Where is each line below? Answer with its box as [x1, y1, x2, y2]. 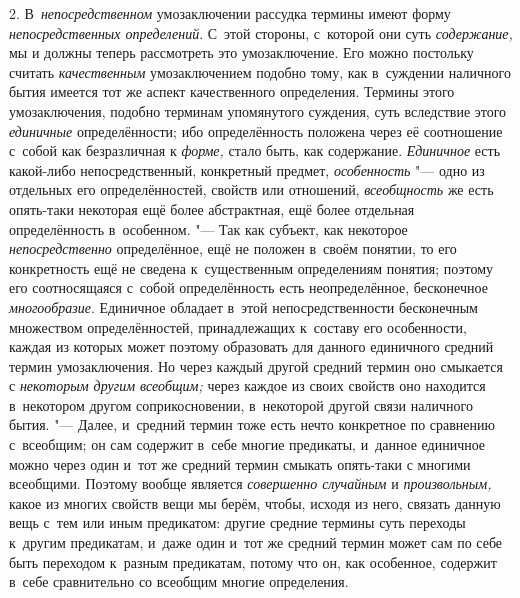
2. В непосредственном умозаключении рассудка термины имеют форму [9, 3, 451, 23]
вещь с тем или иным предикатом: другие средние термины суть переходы [9, 512, 466, 533]
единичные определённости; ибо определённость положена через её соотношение [9, 120, 503, 141]
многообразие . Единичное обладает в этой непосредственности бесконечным [9, 296, 478, 317]
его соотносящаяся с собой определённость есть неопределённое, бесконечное [9, 277, 488, 298]
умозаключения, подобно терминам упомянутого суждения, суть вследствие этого [9, 100, 507, 121]
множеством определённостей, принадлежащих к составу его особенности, [9, 316, 467, 337]
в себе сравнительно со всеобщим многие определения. [9, 571, 349, 592]
